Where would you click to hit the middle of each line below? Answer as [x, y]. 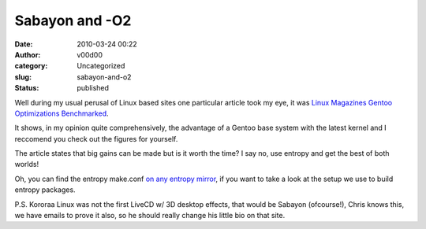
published [93, 88]
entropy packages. [45, 190]
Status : [27, 88]
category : [31, 66]
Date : [24, 44]
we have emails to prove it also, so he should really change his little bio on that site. [150, 216]
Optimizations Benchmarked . [62, 113]
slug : [23, 77]
